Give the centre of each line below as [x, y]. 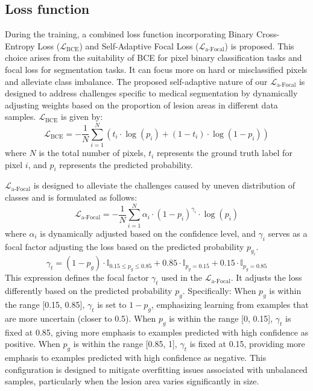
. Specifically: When [219, 291]
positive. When [33, 344]
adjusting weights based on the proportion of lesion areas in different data [141, 105]
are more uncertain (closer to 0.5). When [81, 318]
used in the [182, 277]
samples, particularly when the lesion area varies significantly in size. [132, 381]
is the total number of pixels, [92, 153]
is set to [112, 304]
